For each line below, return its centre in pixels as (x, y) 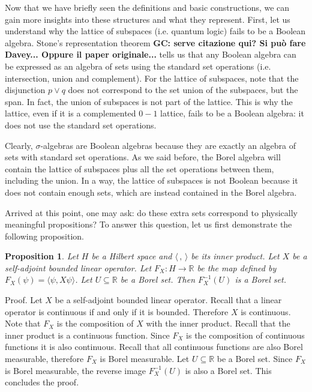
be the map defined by (237, 267)
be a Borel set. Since (255, 359)
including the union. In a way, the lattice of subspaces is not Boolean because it (151, 180)
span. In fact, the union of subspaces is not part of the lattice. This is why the (149, 101)
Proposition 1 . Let (42, 256)
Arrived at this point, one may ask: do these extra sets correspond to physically (151, 212)
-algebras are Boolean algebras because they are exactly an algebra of (168, 145)
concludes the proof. (42, 382)
